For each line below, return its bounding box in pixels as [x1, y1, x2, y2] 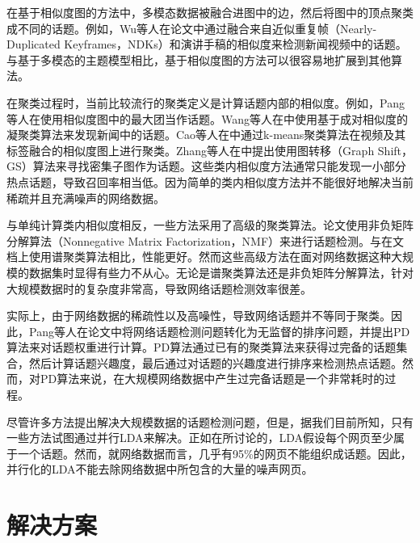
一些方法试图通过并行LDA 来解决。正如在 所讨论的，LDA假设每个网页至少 [6, 429, 394, 446]
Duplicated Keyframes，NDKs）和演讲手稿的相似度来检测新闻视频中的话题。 [6, 36, 407, 53]
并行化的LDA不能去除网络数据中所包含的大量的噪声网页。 [6, 461, 313, 478]
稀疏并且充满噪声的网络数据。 [6, 189, 165, 206]
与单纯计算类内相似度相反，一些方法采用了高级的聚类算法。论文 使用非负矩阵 [6, 217, 414, 234]
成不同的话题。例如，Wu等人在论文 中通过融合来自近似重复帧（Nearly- [6, 19, 377, 36]
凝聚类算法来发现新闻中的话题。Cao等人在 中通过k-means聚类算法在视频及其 [6, 126, 406, 143]
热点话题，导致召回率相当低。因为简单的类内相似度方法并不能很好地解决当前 [6, 173, 414, 190]
